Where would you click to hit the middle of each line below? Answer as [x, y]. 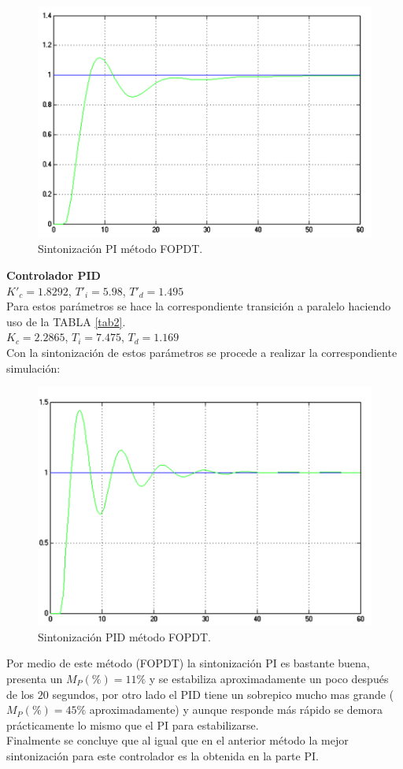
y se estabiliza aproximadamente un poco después [269, 678]
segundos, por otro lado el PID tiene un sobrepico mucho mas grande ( [223, 694]
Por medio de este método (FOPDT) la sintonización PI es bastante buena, [188, 663]
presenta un [35, 678]
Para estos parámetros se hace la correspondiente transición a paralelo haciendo [199, 306]
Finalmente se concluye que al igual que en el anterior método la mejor [177, 740]
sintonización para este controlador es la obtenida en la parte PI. [163, 755]
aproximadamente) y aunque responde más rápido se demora [236, 710]
